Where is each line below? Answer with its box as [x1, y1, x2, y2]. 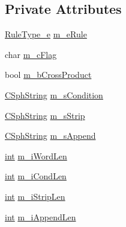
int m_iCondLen [5, 170, 67, 182]
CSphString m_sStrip [5, 109, 85, 121]
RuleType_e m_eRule [5, 28, 87, 40]
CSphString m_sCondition [5, 88, 103, 101]
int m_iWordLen [5, 149, 67, 162]
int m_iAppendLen [5, 210, 76, 223]
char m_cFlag [5, 48, 57, 60]
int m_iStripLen [5, 190, 65, 202]
